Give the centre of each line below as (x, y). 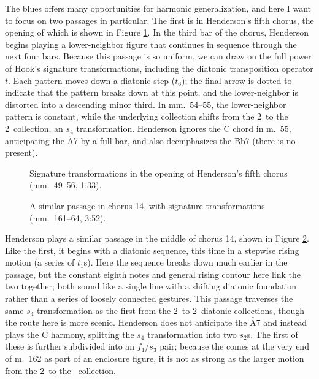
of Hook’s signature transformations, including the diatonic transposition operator (159, 68)
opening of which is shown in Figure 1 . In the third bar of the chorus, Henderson (157, 32)
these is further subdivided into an (70, 346)
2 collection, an (34, 128)
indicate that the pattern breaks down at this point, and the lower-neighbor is (152, 92)
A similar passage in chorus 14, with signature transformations (147, 205)
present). (21, 152)
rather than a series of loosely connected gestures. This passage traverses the (149, 298)
